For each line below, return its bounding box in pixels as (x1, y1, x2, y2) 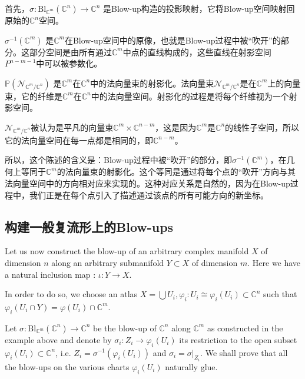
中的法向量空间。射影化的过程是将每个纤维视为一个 (91, 89, 289, 102)
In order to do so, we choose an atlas (5, 288, 138, 300)
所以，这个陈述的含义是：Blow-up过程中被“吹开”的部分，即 (5, 154, 232, 166)
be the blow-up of (93, 321, 157, 334)
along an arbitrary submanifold (51, 256, 164, 268)
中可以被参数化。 (36, 57, 102, 69)
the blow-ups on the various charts (5, 360, 130, 373)
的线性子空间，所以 (225, 121, 300, 133)
